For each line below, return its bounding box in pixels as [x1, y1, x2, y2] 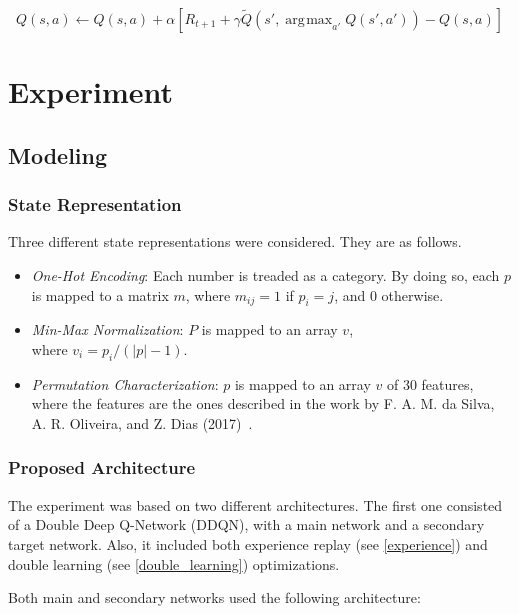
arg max [285, 13, 333, 27]
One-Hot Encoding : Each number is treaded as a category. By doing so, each [31, 264, 500, 285]
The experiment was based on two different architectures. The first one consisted [8, 494, 503, 515]
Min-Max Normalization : [31, 319, 184, 340]
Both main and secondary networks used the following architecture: [8, 587, 421, 608]
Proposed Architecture [8, 455, 196, 480]
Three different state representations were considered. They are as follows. [8, 231, 462, 252]
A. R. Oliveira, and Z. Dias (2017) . [31, 412, 253, 433]
